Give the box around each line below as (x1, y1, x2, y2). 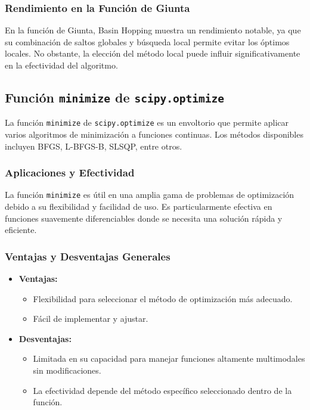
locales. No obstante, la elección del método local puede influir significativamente (5, 47, 300, 60)
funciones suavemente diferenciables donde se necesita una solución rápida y (5, 212, 283, 224)
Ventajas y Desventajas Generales (5, 249, 170, 263)
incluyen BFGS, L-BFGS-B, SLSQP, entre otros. (5, 139, 182, 152)
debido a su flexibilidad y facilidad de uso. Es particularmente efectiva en (5, 200, 272, 213)
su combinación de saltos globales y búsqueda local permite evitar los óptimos (5, 35, 290, 48)
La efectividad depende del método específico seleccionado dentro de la (33, 384, 292, 396)
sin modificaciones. (33, 364, 101, 377)
